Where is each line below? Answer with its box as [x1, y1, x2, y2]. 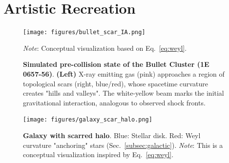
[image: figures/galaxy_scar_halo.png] [23, 116, 152, 123]
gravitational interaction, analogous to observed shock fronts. [23, 97, 206, 107]
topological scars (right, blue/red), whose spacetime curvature [23, 78, 208, 88]
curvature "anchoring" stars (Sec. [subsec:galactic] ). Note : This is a [23, 140, 223, 150]
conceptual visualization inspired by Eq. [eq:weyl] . [23, 149, 174, 160]
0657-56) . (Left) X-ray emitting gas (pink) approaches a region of [23, 68, 225, 79]
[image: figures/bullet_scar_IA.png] [23, 29, 146, 36]
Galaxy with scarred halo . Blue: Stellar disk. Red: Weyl [23, 130, 201, 140]
